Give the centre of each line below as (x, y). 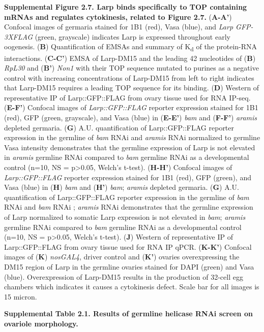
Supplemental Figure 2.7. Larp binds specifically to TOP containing (126, 7)
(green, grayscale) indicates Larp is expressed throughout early (133, 36)
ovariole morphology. (41, 323)
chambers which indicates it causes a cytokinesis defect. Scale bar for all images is (132, 287)
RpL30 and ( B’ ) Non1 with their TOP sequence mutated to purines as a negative (131, 68)
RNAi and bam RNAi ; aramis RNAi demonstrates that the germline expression (129, 207)
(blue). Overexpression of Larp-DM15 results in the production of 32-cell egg (124, 276)
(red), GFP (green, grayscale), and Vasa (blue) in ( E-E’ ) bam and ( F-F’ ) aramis (131, 118)
